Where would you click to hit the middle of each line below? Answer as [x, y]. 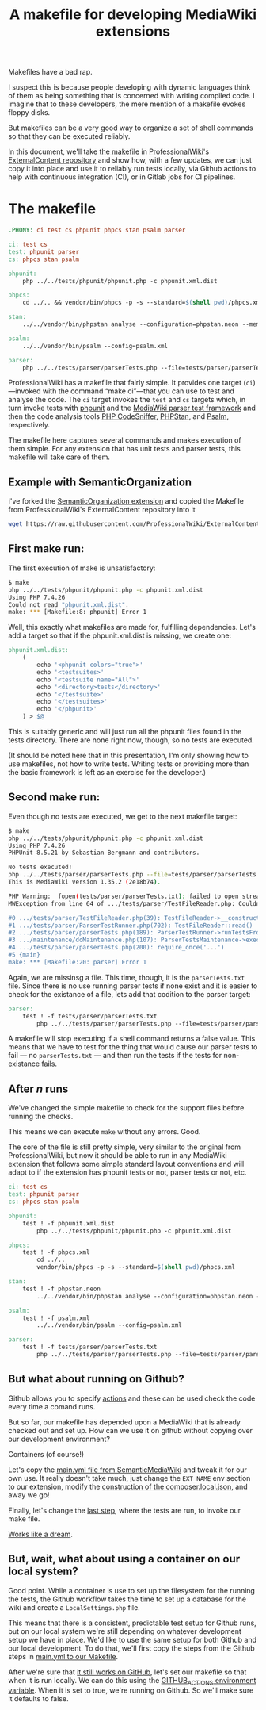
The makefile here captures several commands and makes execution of [125, 440]
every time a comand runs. [52, 1406]
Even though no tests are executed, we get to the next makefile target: [123, 816]
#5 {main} [25, 955]
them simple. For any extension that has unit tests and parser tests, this [125, 449]
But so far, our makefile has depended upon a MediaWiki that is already [125, 1422]
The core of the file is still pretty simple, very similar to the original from [125, 1147]
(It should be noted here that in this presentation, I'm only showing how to [129, 755]
